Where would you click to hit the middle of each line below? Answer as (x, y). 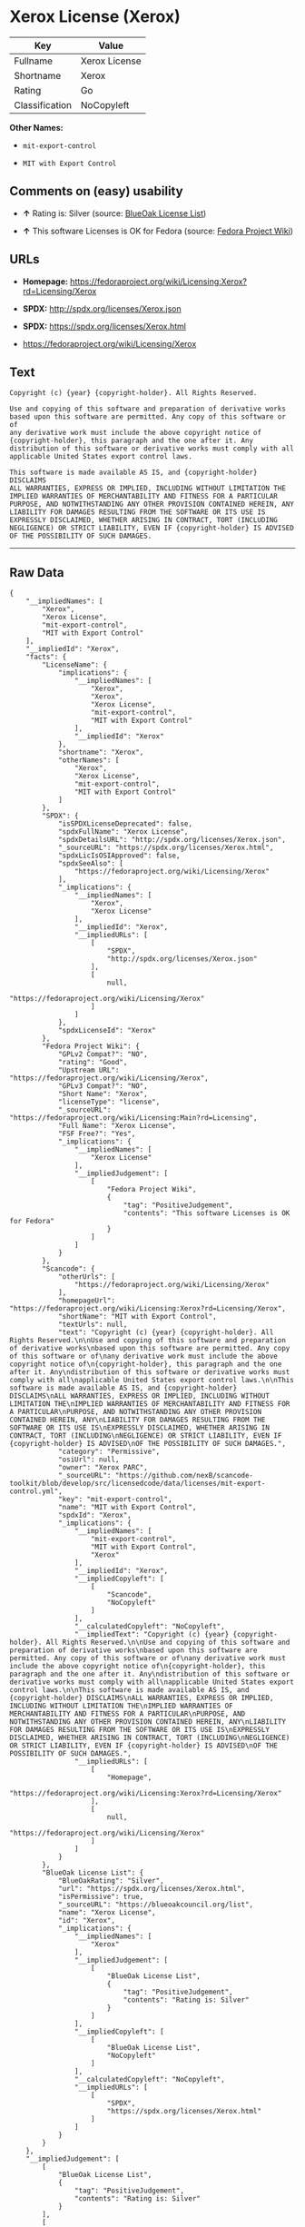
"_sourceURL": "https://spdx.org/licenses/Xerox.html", (166, 848)
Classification (43, 104)
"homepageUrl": (87, 1301)
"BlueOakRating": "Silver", (111, 1881)
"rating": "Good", (93, 1063)
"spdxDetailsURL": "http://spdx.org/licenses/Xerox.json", (172, 840)
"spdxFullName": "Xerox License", (123, 832)
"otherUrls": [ (87, 1277)
